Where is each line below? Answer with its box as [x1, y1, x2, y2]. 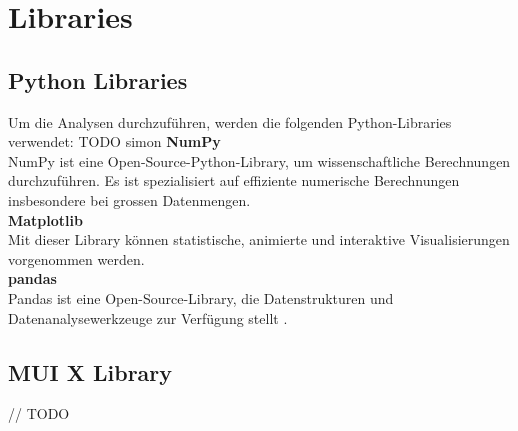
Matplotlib [8, 209, 83, 230]
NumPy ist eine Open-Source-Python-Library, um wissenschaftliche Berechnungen [8, 150, 511, 171]
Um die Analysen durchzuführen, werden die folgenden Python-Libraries [8, 111, 452, 132]
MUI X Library [8, 356, 173, 387]
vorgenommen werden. [8, 248, 145, 269]
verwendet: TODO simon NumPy [8, 131, 221, 152]
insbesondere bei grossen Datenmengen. [8, 189, 251, 210]
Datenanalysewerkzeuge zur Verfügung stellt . [8, 307, 288, 328]
